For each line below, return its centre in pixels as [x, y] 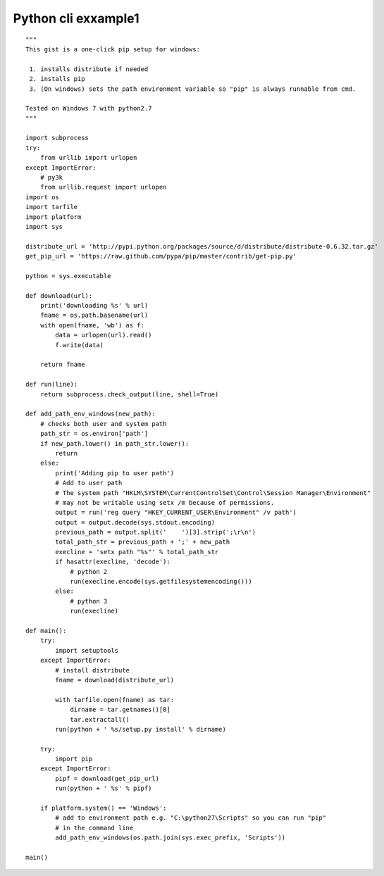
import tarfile [52, 207]
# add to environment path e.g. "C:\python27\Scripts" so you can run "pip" [191, 818]
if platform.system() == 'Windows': [103, 808]
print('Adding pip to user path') [115, 473]
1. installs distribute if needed [89, 69]
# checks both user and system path [103, 424]
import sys [44, 226]
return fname [62, 365]
